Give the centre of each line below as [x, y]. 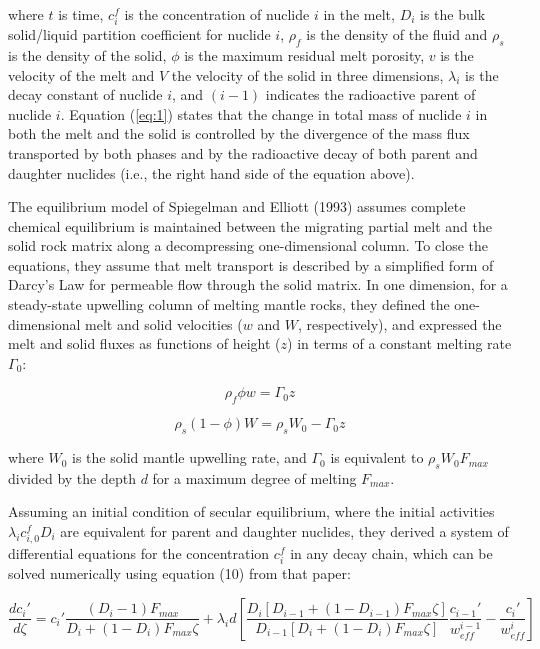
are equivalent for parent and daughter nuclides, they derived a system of [284, 531]
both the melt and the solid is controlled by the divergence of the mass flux [239, 133]
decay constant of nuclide [85, 94]
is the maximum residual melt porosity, [304, 54]
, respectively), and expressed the [399, 323]
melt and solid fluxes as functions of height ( [144, 343]
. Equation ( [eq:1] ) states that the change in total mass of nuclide [261, 113]
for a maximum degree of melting [254, 477]
